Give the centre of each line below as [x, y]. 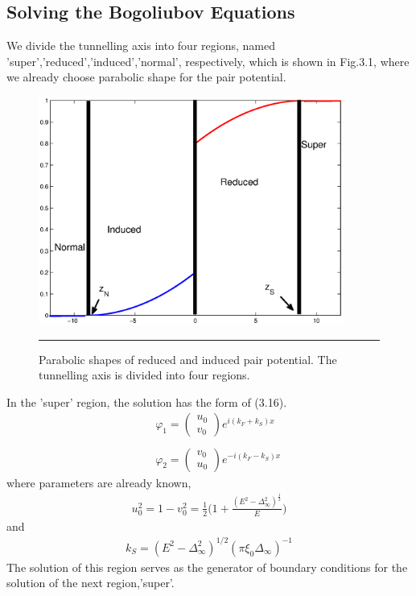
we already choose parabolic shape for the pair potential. [146, 77]
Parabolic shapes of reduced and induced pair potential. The [188, 359]
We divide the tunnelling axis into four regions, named [141, 46]
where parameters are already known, [99, 482]
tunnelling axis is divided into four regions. [144, 375]
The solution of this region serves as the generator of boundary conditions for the [207, 567]
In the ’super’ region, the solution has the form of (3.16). [147, 401]
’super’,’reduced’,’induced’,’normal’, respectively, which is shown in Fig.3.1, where [208, 61]
